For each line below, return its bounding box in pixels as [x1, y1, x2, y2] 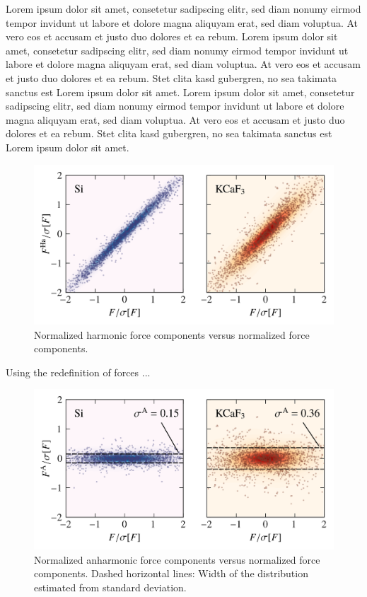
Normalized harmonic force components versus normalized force [34, 327, 310, 342]
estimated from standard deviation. [34, 579, 187, 594]
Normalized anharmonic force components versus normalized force [34, 552, 320, 567]
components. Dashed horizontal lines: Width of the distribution [34, 566, 308, 581]
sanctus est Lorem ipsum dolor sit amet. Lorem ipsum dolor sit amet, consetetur [6, 84, 355, 99]
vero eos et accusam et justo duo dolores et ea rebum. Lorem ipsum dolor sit [6, 29, 338, 44]
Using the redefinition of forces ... [6, 364, 151, 379]
